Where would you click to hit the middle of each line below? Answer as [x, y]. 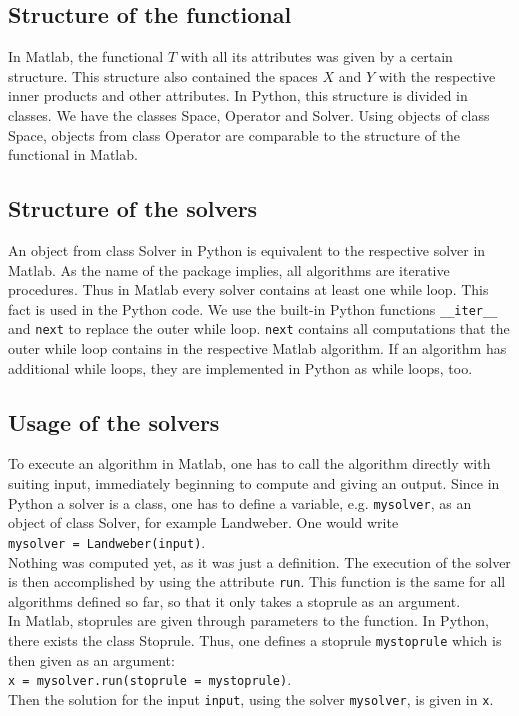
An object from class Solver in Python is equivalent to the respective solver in [247, 249]
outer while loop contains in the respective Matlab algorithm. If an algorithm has [257, 348]
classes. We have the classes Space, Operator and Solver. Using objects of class [249, 114]
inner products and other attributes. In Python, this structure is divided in [238, 95]
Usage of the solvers [114, 421]
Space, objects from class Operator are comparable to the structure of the [234, 134]
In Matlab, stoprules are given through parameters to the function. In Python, [248, 620]
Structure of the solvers [133, 208]
